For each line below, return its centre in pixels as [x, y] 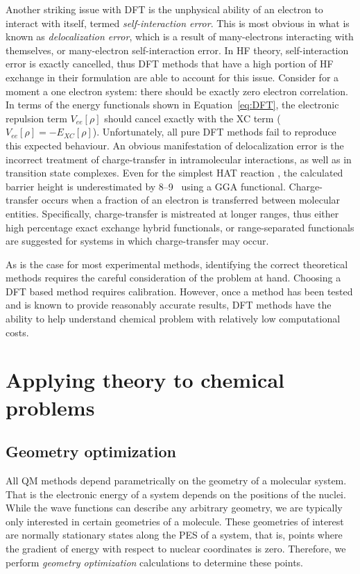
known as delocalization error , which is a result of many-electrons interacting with [180, 36]
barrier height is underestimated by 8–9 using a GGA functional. [146, 186]
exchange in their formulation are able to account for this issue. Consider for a [172, 77]
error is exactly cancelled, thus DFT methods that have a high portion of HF [170, 64]
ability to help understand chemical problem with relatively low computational [173, 319]
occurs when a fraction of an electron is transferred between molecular [191, 200]
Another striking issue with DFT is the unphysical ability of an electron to [164, 9]
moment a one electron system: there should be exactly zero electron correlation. [177, 91]
